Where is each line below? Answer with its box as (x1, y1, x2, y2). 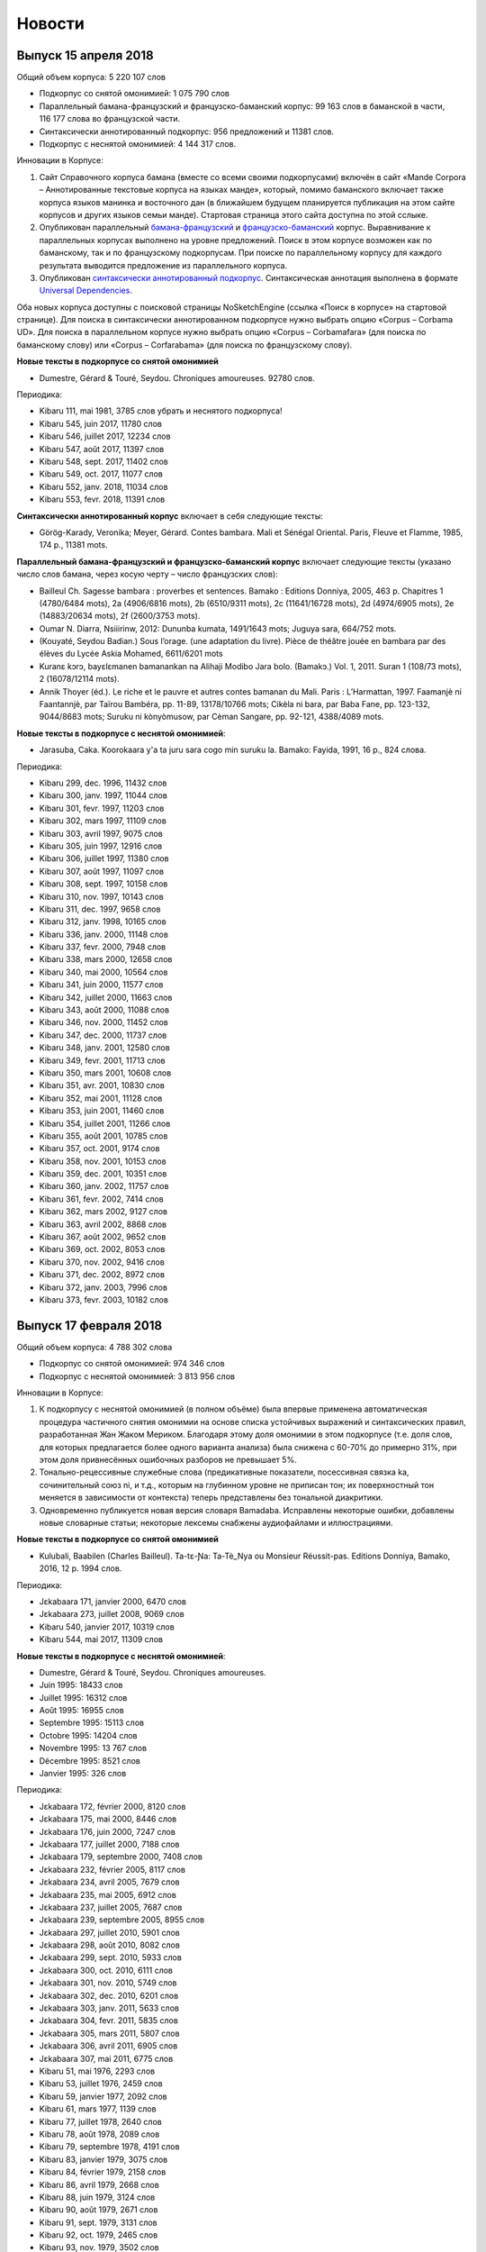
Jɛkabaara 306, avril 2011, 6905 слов (39, 2040, 178, 2051)
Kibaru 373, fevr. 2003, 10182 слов (39, 1294, 168, 1305)
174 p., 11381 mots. (39, 540, 108, 550)
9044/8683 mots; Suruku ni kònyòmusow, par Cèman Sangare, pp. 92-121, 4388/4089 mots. (39, 712, 384, 722)
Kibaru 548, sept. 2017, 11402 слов (39, 456, 168, 467)
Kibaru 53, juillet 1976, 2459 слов (39, 2078, 163, 2089)
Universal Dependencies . (39, 285, 132, 296)
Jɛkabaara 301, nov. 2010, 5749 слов (39, 1977, 177, 1988)
